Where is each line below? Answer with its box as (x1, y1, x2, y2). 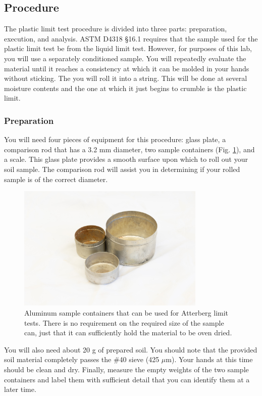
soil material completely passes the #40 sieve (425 (4, 354, 160, 365)
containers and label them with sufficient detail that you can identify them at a (4, 374, 250, 384)
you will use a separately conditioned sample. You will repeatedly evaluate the (4, 53, 246, 63)
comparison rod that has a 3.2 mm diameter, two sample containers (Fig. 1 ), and (4, 144, 255, 154)
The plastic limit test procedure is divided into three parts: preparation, (4, 23, 227, 34)
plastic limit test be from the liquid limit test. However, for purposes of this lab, (4, 43, 252, 54)
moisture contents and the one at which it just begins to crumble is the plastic (4, 82, 247, 93)
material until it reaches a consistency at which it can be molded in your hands (4, 63, 249, 73)
